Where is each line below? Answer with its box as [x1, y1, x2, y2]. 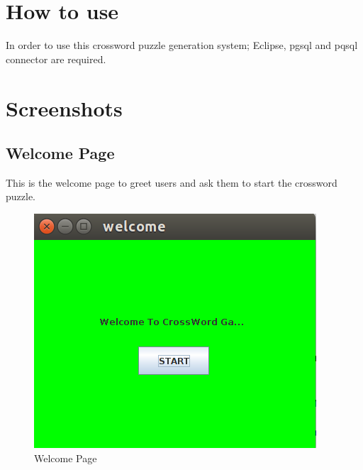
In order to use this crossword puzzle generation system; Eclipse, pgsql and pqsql [6, 38, 358, 53]
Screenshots [6, 93, 123, 122]
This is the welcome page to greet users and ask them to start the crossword [6, 175, 337, 190]
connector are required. [6, 51, 106, 66]
